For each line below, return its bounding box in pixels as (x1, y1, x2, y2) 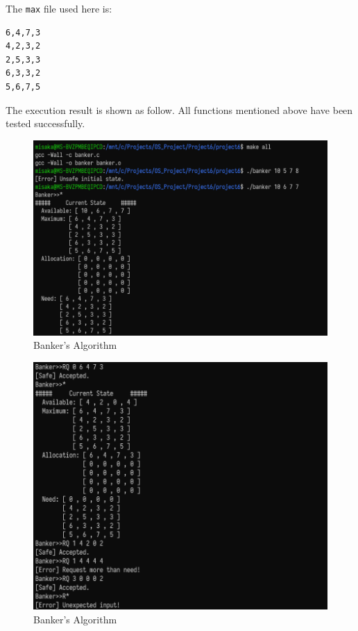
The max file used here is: (6, 1, 112, 15)
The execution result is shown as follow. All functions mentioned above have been (6, 102, 353, 117)
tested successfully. (6, 116, 85, 131)
